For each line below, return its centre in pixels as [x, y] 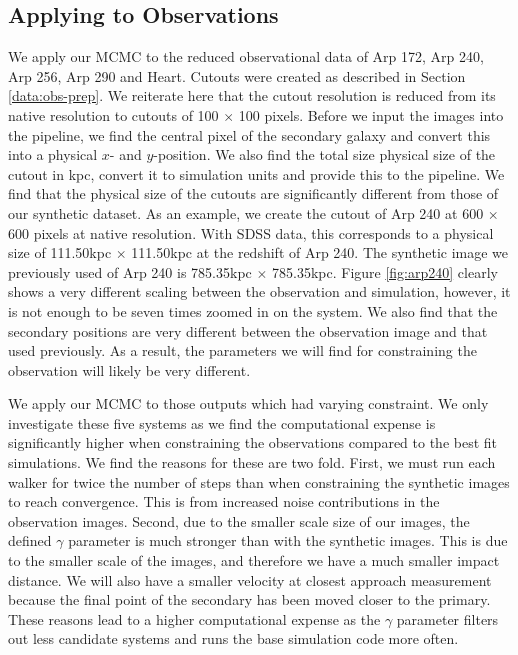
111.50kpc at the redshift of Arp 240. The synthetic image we [320, 252]
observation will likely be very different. [129, 369]
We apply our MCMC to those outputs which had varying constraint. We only [248, 403]
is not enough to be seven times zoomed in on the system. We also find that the [253, 310]
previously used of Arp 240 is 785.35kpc [130, 271]
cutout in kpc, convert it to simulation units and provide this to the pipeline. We [256, 173]
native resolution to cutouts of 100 [113, 114]
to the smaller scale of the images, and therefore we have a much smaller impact [254, 560]
